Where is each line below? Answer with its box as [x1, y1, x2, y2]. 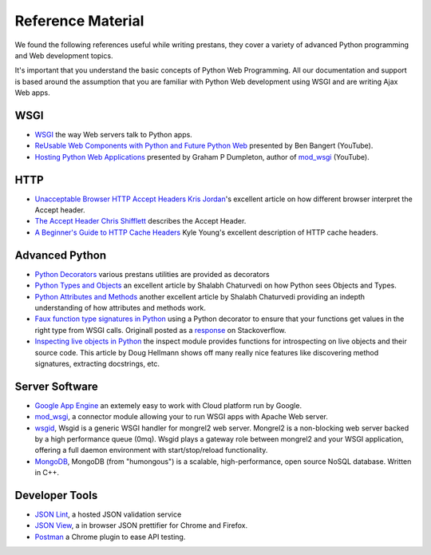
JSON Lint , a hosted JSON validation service [34, 509, 182, 519]
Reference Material [14, 12, 144, 30]
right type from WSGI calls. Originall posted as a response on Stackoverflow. [34, 325, 287, 335]
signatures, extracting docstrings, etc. [34, 359, 160, 368]
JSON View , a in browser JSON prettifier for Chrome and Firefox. [34, 521, 248, 530]
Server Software [14, 379, 99, 393]
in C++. [34, 468, 60, 478]
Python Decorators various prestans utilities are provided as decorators [34, 269, 271, 279]
